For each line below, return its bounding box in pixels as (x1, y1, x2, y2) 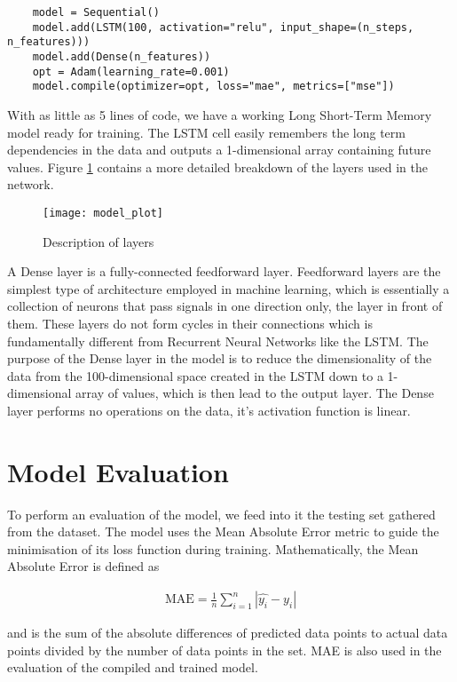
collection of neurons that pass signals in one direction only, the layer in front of (7, 297, 443, 315)
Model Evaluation (7, 453, 229, 489)
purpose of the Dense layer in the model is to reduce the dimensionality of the (7, 349, 432, 368)
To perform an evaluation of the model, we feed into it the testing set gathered (7, 504, 436, 523)
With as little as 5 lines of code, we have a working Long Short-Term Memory (7, 105, 432, 123)
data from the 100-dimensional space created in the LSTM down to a (7, 366, 383, 385)
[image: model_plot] (43, 206, 164, 219)
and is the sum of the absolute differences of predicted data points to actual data (7, 623, 448, 642)
